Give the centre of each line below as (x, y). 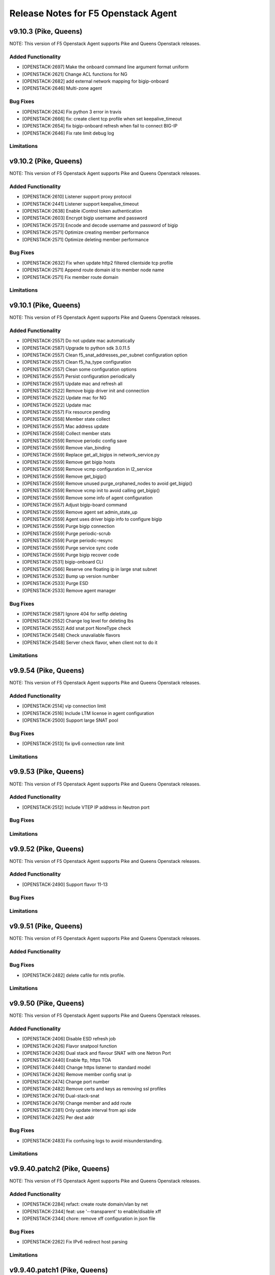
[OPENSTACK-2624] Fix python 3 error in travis (72, 112)
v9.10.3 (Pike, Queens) (46, 31)
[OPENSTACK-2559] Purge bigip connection (68, 526)
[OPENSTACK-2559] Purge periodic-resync (67, 541)
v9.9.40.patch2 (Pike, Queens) (59, 1169)
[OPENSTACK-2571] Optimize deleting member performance (85, 239)
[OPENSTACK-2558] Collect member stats (66, 433)
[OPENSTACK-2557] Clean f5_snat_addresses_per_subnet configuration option (105, 355)
